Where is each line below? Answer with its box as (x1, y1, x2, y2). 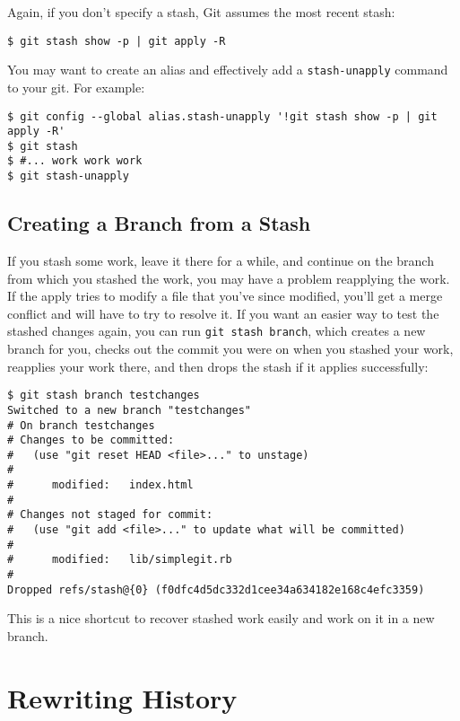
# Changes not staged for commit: (7, 508, 213, 522)
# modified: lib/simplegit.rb (7, 553, 232, 567)
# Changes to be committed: (7, 434, 175, 447)
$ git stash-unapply (7, 170, 130, 183)
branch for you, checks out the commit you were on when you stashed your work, (7, 339, 454, 358)
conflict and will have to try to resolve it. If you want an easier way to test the (7, 303, 439, 322)
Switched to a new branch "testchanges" (7, 403, 252, 417)
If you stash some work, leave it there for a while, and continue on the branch (7, 251, 434, 269)
